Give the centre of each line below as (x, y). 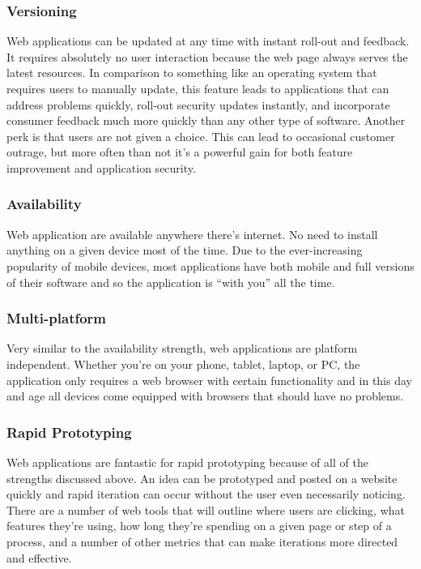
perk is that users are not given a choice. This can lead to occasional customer (201, 136)
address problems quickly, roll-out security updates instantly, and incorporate (198, 104)
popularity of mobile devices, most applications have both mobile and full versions (210, 265)
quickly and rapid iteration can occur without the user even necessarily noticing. (206, 494)
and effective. (39, 557)
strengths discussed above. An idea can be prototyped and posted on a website (202, 478)
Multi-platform (57, 318)
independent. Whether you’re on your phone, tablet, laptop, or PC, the (183, 364)
